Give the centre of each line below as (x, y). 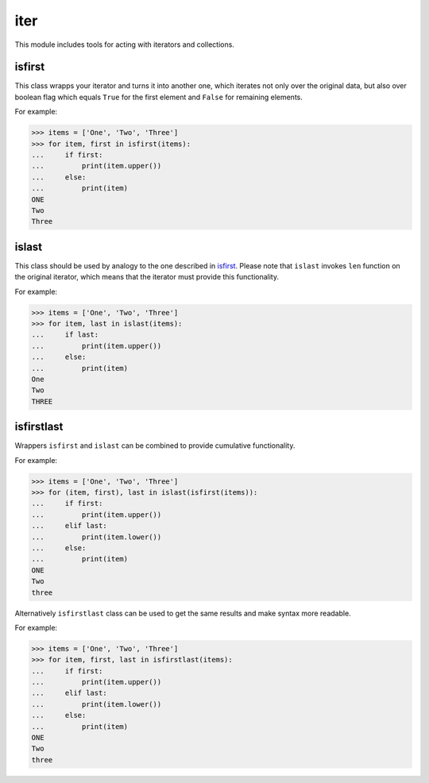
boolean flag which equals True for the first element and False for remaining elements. (159, 97)
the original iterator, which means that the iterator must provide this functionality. (147, 277)
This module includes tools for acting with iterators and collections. (124, 44)
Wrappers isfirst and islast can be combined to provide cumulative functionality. (155, 445)
